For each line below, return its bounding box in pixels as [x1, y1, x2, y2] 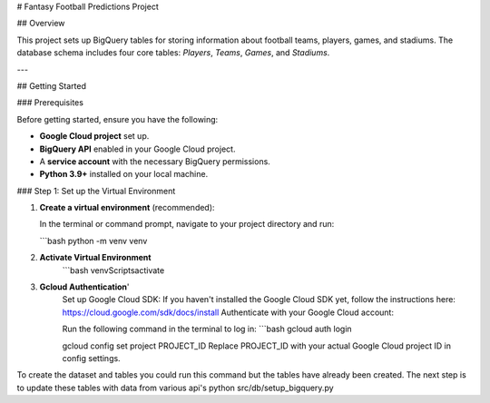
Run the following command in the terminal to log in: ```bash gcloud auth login [62, 323, 353, 335]
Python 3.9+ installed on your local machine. [39, 169, 209, 180]
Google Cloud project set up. [39, 131, 150, 142]
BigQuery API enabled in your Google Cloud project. [39, 143, 236, 154]
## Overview [16, 18, 65, 29]
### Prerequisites [16, 97, 83, 108]
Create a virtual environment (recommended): [39, 202, 215, 213]
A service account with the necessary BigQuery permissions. [39, 155, 271, 167]
